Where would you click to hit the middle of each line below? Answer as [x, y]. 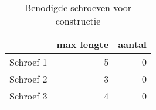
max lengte [83, 44]
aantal [132, 44]
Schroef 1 [28, 62]
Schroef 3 [28, 96]
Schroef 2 [28, 79]
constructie [78, 21]
